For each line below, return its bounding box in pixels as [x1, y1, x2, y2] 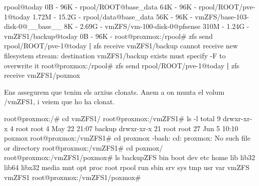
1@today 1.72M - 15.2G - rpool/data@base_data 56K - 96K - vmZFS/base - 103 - [4, 11, 249, 21]
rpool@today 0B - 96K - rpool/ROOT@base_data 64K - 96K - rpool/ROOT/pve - [4, 1, 256, 11]
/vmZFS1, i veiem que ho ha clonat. [4, 96, 115, 107]
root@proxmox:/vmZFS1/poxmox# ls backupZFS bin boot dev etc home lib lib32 [4, 152, 256, 163]
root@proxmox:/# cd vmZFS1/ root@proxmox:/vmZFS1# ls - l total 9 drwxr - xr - [4, 113, 253, 123]
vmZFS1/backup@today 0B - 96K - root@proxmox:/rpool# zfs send [4, 30, 213, 41]
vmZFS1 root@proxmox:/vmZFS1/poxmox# [4, 172, 141, 182]
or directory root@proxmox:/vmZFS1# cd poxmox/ [4, 142, 163, 153]
